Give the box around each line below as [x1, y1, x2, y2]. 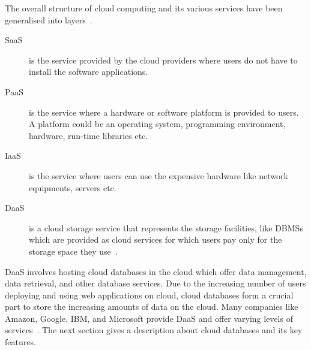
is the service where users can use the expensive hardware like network [29, 169, 288, 182]
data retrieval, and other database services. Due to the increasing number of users [5, 277, 306, 289]
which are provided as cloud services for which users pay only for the [29, 233, 282, 246]
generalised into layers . [5, 13, 92, 26]
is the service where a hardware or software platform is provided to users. [29, 105, 299, 118]
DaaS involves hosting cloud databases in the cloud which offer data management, [5, 265, 307, 277]
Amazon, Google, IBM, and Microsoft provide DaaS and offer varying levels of [5, 312, 293, 324]
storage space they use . [29, 245, 118, 257]
